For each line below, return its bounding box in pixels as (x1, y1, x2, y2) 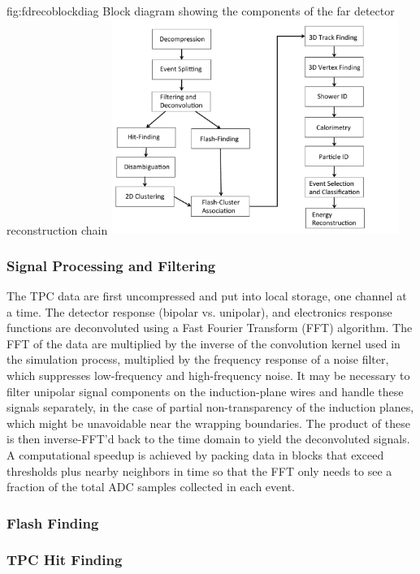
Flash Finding (6, 512, 99, 533)
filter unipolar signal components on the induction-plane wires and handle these (6, 382, 404, 399)
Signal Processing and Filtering (6, 255, 216, 275)
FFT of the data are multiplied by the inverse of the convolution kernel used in (6, 334, 401, 352)
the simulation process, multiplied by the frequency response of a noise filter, (6, 351, 389, 368)
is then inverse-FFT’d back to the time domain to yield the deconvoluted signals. (6, 430, 410, 447)
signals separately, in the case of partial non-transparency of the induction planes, (6, 399, 414, 416)
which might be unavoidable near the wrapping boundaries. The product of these (6, 414, 410, 431)
